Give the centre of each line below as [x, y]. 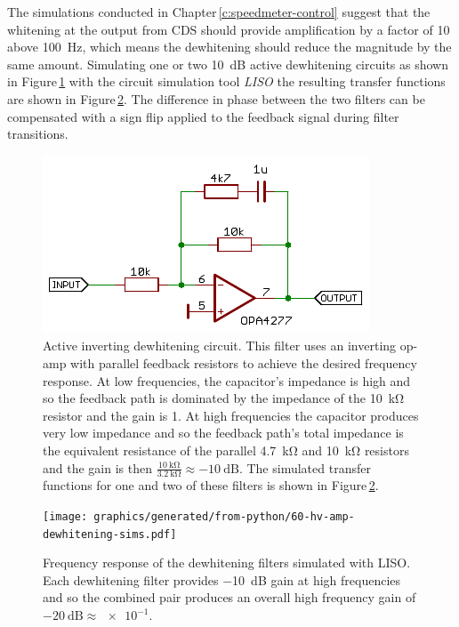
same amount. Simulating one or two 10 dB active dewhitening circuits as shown [228, 64]
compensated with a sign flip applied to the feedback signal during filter [203, 116]
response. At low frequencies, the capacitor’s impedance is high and [227, 380]
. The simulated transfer [305, 467]
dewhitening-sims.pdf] [110, 534]
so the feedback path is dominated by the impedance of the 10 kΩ [224, 398]
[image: [65, 516]
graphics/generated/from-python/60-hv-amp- [224, 516]
